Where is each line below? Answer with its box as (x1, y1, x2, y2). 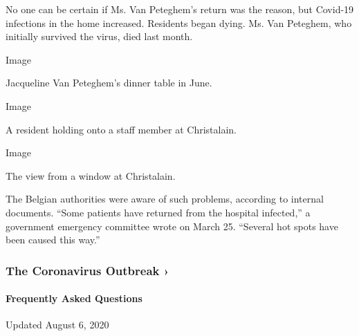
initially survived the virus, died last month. (6, 29, 193, 44)
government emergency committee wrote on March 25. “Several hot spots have (6, 218, 338, 233)
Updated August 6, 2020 (6, 317, 109, 332)
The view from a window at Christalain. (6, 168, 176, 183)
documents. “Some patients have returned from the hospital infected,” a (6, 205, 311, 219)
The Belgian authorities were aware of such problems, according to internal (6, 192, 324, 206)
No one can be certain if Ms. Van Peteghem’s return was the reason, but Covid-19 (6, 2, 354, 16)
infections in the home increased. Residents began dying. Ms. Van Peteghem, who (6, 15, 352, 30)
